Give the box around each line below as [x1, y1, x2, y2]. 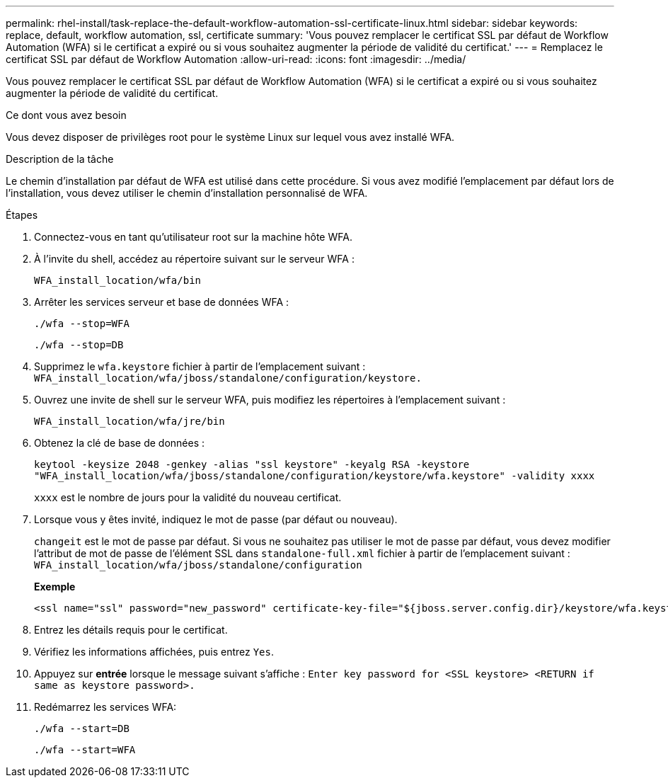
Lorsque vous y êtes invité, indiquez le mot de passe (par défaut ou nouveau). [34, 513, 398, 525]
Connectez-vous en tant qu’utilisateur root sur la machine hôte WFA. [34, 231, 352, 243]
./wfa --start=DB [34, 723, 129, 734]
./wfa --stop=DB [34, 339, 124, 350]
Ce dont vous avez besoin [6, 109, 127, 121]
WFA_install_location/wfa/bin [34, 275, 202, 286]
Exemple [34, 581, 76, 593]
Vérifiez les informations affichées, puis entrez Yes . [34, 646, 275, 658]
